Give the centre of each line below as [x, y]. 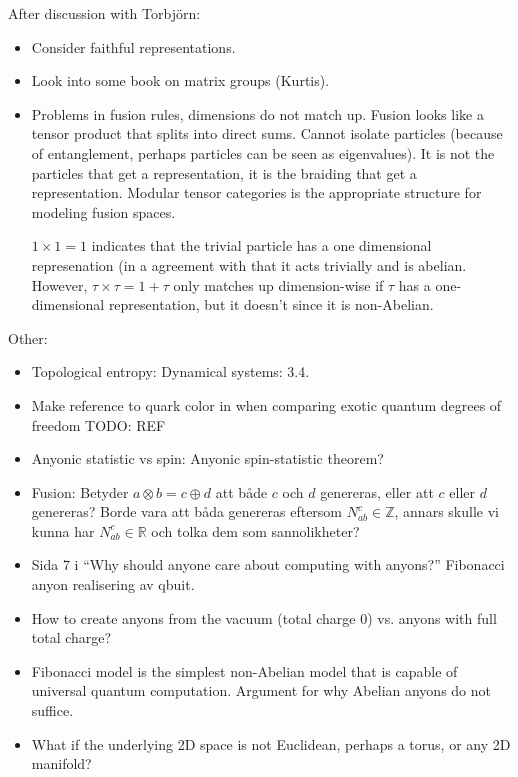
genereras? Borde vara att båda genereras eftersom [187, 511]
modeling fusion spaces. [103, 211]
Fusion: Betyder [80, 491]
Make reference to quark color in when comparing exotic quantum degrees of [266, 404]
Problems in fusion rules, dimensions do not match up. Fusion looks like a [257, 113]
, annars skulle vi [446, 511]
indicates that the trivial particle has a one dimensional [261, 245]
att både [241, 491]
